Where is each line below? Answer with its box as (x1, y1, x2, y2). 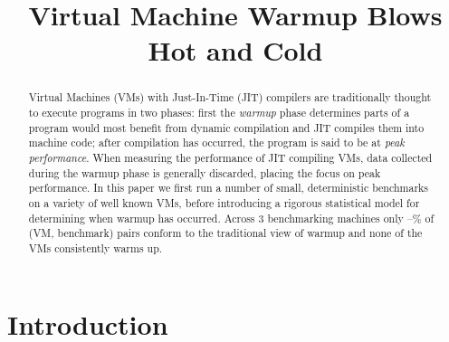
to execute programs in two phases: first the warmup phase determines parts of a (28, 105, 410, 120)
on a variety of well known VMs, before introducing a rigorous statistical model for (28, 195, 420, 210)
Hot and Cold (148, 32, 323, 69)
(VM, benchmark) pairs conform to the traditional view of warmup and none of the (28, 225, 423, 241)
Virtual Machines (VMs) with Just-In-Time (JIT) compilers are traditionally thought (28, 90, 432, 105)
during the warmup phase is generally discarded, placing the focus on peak (28, 165, 381, 180)
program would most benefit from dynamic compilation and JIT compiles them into (28, 119, 425, 135)
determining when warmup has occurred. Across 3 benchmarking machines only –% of (28, 210, 435, 225)
